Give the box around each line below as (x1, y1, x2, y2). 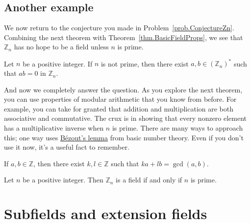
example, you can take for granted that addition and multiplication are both (4, 103, 234, 113)
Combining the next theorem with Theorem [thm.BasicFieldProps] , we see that (4, 32, 243, 42)
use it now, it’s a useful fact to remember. (4, 142, 129, 152)
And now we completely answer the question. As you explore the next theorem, (4, 84, 243, 94)
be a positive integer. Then (23, 175, 103, 185)
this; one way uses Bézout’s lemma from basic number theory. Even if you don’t (4, 132, 244, 142)
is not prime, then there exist (100, 58, 189, 68)
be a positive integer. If (23, 58, 93, 68)
